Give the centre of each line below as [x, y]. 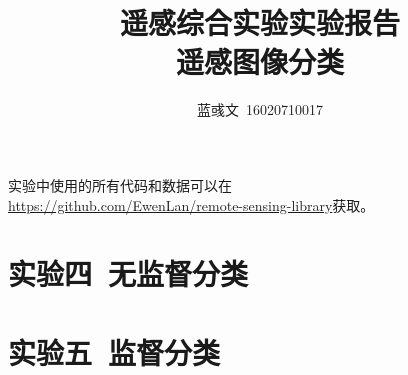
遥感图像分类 [259, 61]
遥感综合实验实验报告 [259, 22]
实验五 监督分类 [114, 351]
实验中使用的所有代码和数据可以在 [120, 184]
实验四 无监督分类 [128, 273]
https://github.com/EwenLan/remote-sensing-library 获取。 [191, 204]
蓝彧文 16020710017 [260, 109]
